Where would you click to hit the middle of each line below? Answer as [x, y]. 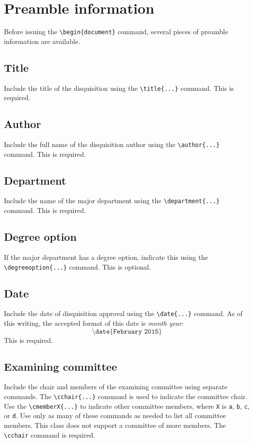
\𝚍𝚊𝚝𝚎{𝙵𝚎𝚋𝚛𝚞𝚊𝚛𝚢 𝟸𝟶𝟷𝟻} [127, 331]
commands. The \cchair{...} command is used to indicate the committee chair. [126, 396]
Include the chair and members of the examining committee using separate [116, 387]
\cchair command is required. [50, 434]
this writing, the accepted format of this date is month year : [94, 323]
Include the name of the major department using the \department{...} [112, 200]
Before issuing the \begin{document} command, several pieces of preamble [116, 32]
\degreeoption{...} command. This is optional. [77, 266]
